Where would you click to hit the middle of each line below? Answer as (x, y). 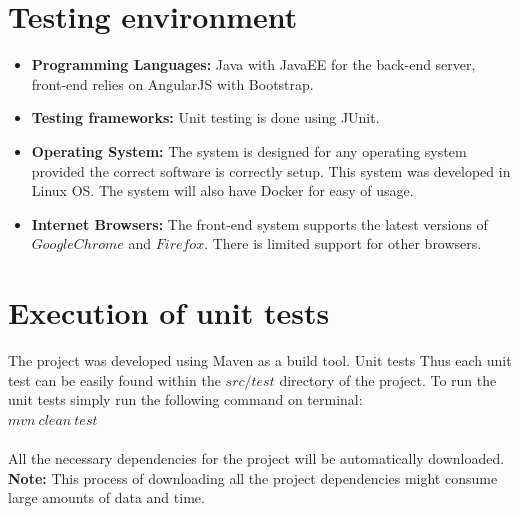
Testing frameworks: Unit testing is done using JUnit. (205, 117)
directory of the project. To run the (388, 379)
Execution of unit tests (169, 312)
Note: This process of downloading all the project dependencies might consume (253, 477)
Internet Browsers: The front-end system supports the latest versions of (259, 223)
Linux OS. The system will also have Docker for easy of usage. (222, 190)
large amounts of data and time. (106, 497)
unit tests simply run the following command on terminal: (185, 399)
